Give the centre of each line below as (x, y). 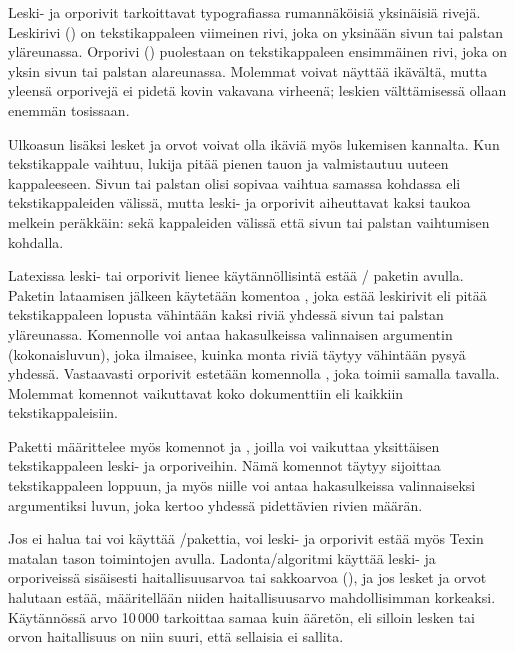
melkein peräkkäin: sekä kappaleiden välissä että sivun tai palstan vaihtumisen (249, 221)
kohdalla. (36, 241)
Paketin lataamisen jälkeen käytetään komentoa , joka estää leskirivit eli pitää (247, 294)
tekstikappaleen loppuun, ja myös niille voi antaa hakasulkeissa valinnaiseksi (242, 485)
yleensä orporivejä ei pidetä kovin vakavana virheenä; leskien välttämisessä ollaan (257, 90)
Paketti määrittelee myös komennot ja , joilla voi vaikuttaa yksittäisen (224, 445)
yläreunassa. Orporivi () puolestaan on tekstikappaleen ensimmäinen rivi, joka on (258, 51)
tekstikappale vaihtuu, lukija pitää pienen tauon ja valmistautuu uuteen (228, 163)
